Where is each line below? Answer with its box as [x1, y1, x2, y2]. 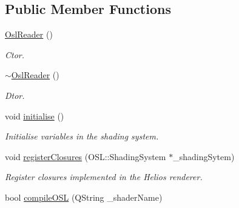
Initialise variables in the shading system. [5, 130, 159, 143]
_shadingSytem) [173, 150, 235, 163]
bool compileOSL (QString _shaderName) [5, 190, 163, 203]
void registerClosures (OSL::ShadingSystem [5, 150, 166, 163]
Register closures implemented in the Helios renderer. [5, 170, 203, 183]
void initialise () [5, 109, 64, 122]
